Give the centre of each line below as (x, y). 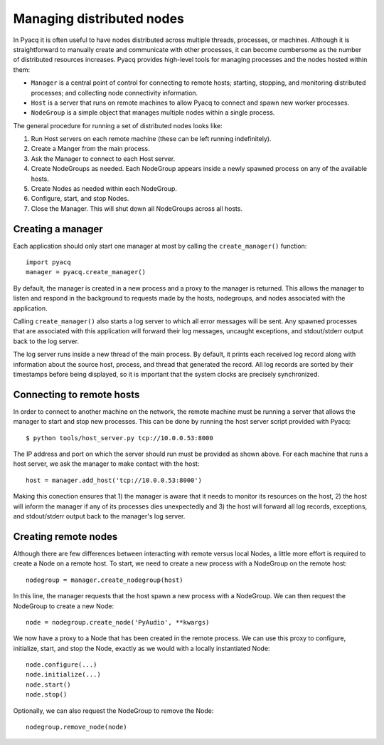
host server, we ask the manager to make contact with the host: (106, 464)
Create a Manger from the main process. (90, 149)
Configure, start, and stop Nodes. (80, 199)
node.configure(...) (62, 665)
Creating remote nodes (65, 537)
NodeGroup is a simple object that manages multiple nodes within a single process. (153, 113)
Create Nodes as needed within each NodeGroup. (104, 189)
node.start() (48, 684)
